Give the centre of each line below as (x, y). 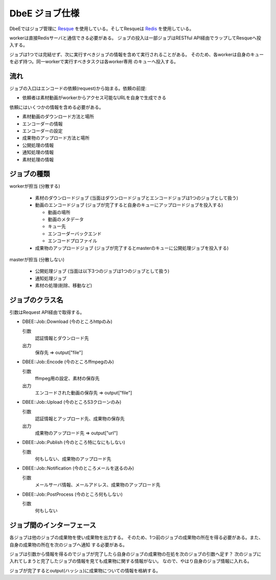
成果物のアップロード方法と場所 (56, 138)
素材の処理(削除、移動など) (64, 286)
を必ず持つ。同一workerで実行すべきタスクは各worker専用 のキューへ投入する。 (94, 62)
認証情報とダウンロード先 (62, 338)
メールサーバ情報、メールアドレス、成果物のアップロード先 (98, 485)
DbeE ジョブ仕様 (44, 13)
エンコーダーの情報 (42, 124)
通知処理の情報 (38, 152)
